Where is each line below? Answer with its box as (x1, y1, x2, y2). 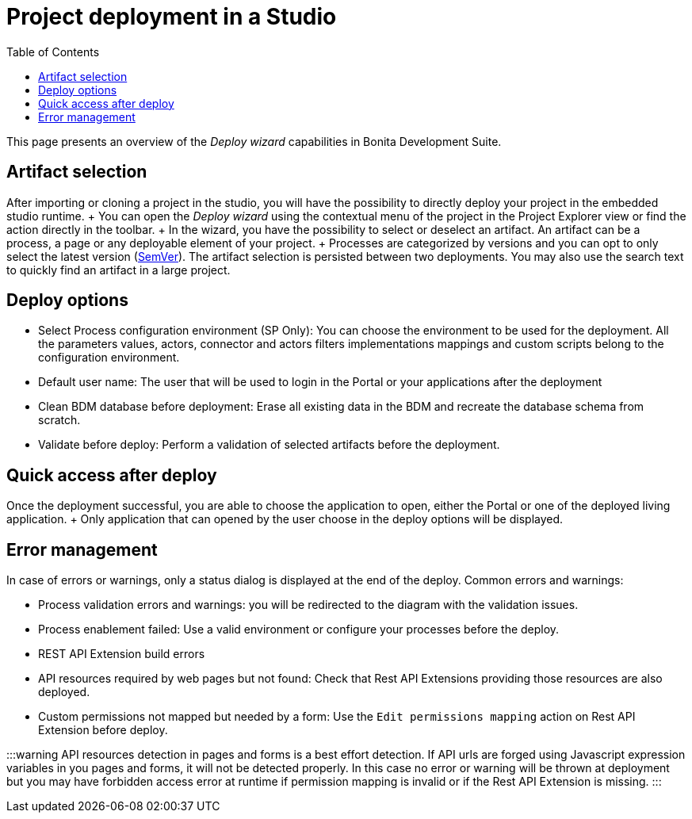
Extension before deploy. (38, 723, 168, 737)
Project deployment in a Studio (6, 3, 337, 30)
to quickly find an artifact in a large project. (6, 262, 231, 277)
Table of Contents (6, 44, 100, 59)
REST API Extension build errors (38, 647, 205, 661)
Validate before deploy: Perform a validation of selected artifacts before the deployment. (38, 438, 500, 452)
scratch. (38, 413, 81, 427)
